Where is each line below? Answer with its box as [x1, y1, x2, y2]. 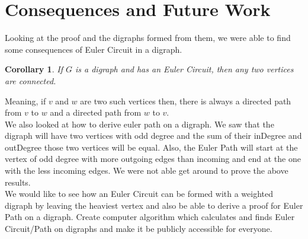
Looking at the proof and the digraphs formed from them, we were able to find [5, 31, 291, 44]
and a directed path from [50, 106, 142, 119]
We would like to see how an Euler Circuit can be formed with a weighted [5, 187, 274, 200]
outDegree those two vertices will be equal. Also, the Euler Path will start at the [5, 141, 298, 153]
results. [5, 176, 31, 188]
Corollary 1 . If [5, 63, 63, 75]
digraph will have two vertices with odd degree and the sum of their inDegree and [5, 129, 302, 142]
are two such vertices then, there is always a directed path [80, 94, 291, 107]
